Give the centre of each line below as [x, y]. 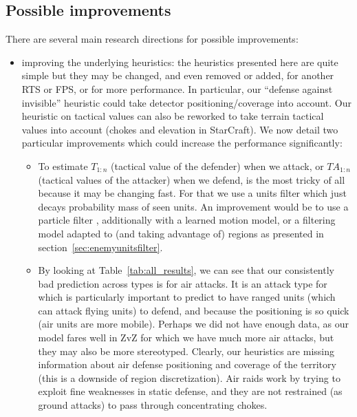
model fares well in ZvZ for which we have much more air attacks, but [186, 338]
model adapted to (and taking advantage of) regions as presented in [181, 233]
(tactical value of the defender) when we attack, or [217, 165]
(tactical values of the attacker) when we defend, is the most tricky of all [192, 179]
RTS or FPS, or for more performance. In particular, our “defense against [177, 88]
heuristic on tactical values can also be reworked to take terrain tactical [173, 116]
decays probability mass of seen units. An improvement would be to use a [193, 206]
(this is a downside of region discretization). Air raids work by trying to [189, 377]
